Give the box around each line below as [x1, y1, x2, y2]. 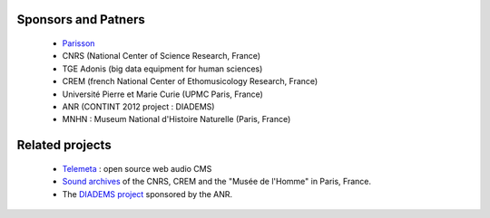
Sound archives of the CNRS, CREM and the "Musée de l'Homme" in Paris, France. [62, 176, 372, 187]
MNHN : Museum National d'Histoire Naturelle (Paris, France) [62, 114, 291, 125]
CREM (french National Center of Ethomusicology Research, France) [62, 76, 318, 87]
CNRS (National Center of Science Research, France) [62, 51, 261, 62]
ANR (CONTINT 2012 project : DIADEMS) [62, 100, 215, 112]
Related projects [16, 137, 113, 153]
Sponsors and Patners [16, 12, 145, 27]
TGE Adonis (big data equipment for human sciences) [62, 63, 263, 74]
